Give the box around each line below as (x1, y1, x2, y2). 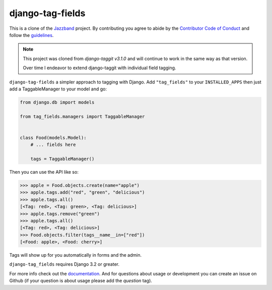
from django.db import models (20, 99, 95, 105)
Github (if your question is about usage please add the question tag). (9, 278, 152, 284)
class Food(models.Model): (20, 134, 87, 140)
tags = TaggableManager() (30, 156, 95, 162)
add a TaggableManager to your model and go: (9, 86, 107, 92)
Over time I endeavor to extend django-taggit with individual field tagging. (23, 65, 176, 71)
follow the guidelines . (9, 32, 54, 38)
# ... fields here (30, 142, 76, 148)
